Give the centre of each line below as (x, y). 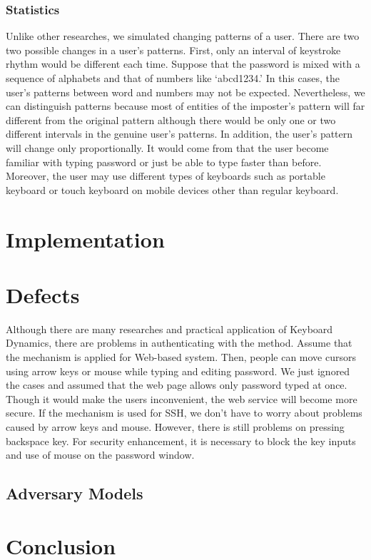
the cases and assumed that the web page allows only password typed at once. (177, 385)
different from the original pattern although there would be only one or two (171, 119)
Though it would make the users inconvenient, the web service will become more (182, 398)
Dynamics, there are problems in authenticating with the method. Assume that (179, 343)
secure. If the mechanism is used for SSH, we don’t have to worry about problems (184, 413)
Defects (43, 294)
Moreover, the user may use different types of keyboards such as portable (166, 176)
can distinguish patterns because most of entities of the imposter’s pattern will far (185, 106)
